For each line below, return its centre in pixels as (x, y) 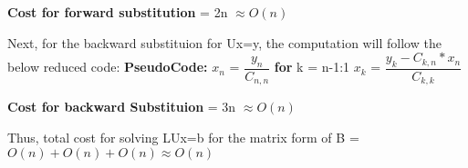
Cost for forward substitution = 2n (118, 12)
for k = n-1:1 (312, 67)
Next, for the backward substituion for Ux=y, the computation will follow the (224, 42)
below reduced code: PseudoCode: (108, 67)
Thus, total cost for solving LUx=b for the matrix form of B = (183, 138)
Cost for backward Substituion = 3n (122, 107)
